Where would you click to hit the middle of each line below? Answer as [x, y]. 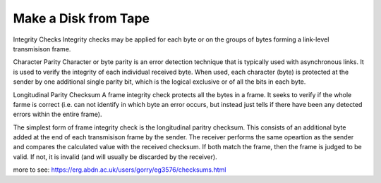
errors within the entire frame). [58, 114]
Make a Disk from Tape [81, 18]
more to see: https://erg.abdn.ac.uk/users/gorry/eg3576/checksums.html [120, 170]
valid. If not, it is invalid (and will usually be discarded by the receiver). [115, 157]
